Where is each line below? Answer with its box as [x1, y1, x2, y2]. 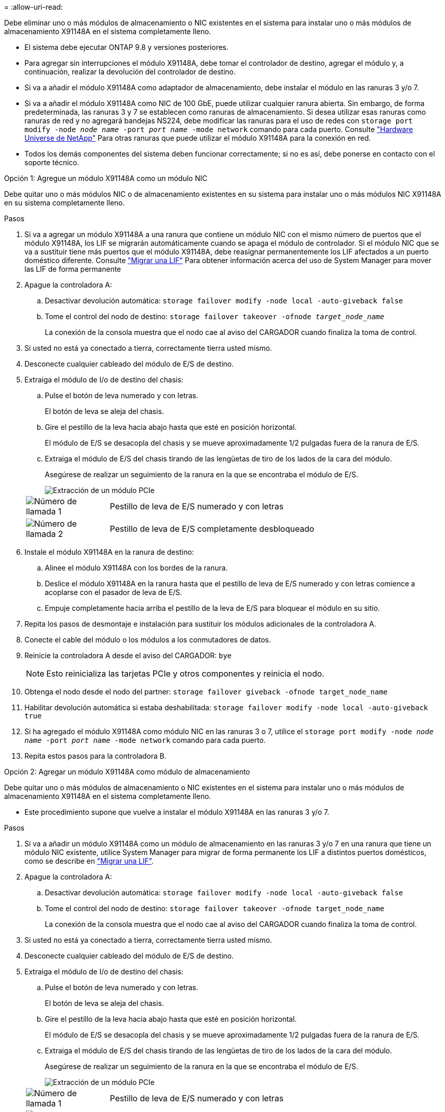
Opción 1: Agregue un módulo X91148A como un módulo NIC [4, 174, 208, 183]
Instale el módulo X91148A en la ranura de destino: [24, 548, 194, 556]
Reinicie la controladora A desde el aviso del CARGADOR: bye [24, 651, 232, 660]
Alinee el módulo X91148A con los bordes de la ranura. [45, 563, 228, 572]
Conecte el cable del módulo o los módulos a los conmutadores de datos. [24, 635, 271, 644]
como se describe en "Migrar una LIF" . [24, 857, 154, 865]
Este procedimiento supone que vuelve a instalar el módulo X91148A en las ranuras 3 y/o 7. [24, 808, 329, 816]
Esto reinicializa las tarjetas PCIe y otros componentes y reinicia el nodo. [46, 668, 324, 679]
